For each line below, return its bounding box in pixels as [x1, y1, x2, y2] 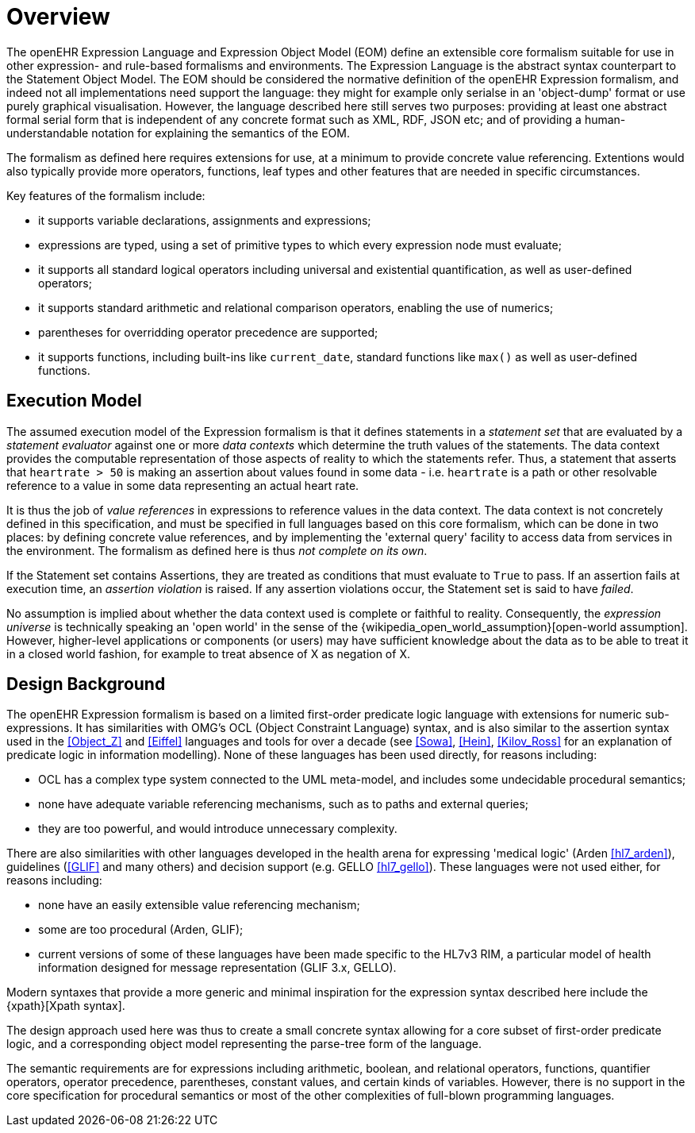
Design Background [6, 674, 166, 695]
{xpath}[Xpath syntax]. [6, 999, 125, 1013]
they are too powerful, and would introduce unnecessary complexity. [38, 822, 397, 836]
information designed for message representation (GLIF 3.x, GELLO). [38, 961, 397, 975]
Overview [6, 3, 110, 30]
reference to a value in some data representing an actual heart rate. [6, 478, 359, 492]
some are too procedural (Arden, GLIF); [38, 923, 244, 937]
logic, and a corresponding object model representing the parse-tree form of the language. [6, 1037, 482, 1051]
